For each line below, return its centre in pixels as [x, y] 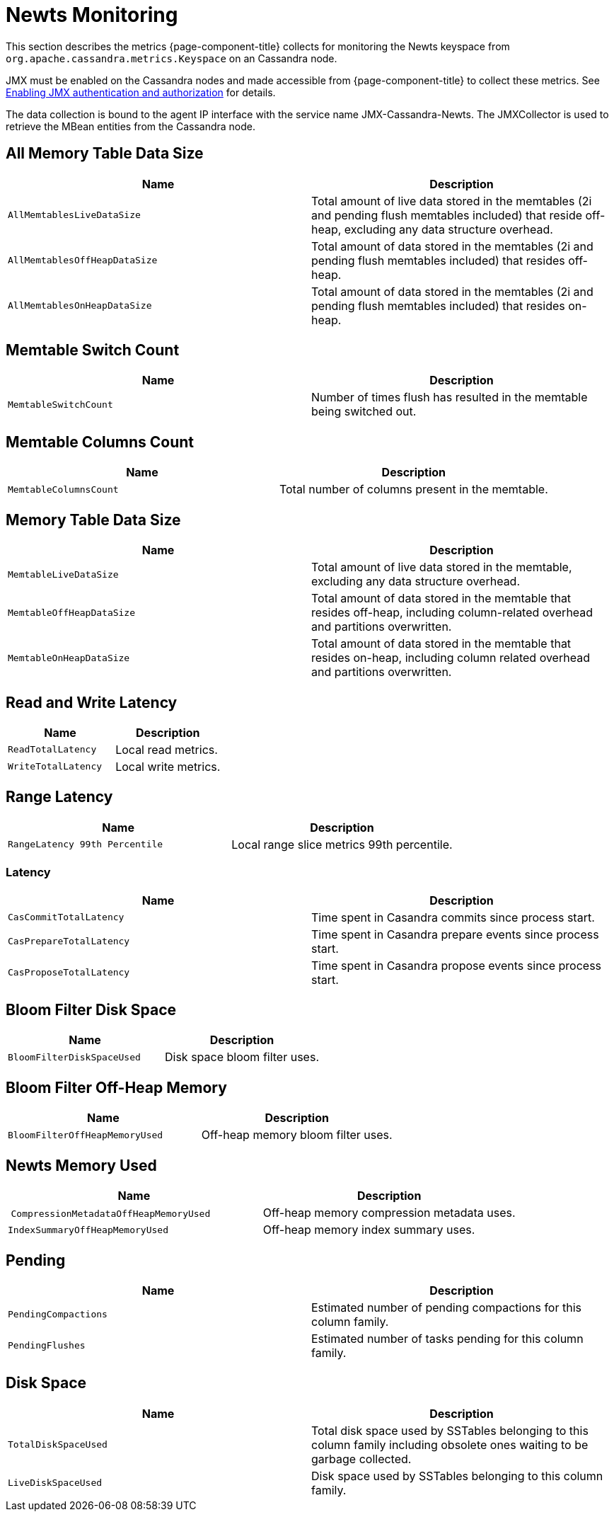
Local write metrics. [168, 766]
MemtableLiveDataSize [63, 574]
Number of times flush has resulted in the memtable [450, 397]
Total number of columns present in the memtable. [413, 490]
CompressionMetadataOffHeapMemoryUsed [111, 1214]
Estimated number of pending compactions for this [446, 1307]
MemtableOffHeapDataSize [72, 612]
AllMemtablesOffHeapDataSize [83, 261]
